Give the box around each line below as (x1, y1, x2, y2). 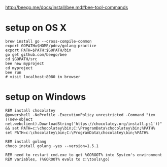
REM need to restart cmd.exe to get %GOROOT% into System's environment (5, 152, 162, 157)
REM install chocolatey (5, 108, 56, 113)
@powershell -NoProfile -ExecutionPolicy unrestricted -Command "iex (5, 112, 156, 117)
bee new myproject (5, 61, 44, 66)
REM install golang (5, 139, 47, 144)
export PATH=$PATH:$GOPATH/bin (5, 48, 72, 53)
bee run (5, 70, 22, 75)
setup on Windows (5, 91, 86, 103)
